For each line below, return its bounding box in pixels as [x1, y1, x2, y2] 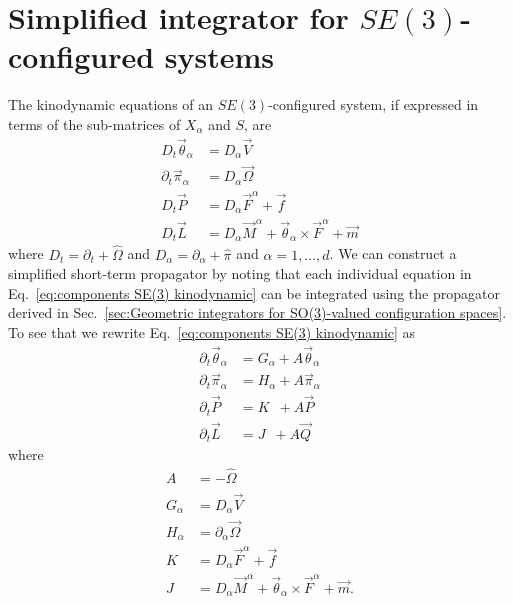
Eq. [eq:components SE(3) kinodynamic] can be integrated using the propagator [8, 282, 500, 303]
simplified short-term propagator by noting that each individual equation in [8, 263, 472, 284]
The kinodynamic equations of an [8, 94, 214, 115]
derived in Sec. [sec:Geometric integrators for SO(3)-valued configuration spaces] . [8, 302, 507, 323]
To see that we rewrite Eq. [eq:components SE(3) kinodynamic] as [8, 321, 416, 342]
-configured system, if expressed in [268, 94, 479, 115]
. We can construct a [329, 243, 457, 264]
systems [164, 36, 275, 77]
